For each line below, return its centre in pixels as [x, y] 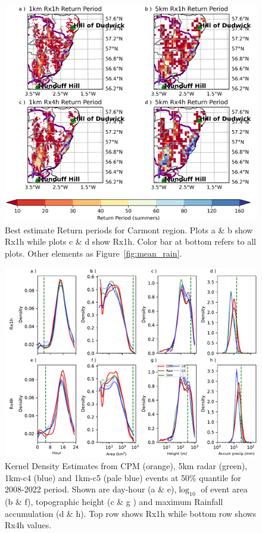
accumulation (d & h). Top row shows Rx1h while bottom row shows [131, 513]
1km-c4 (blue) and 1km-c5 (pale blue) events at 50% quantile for [123, 477]
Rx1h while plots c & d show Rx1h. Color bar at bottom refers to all [130, 241]
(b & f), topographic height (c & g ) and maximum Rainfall [114, 502]
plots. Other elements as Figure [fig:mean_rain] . [93, 253]
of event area [224, 489]
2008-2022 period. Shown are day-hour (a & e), [91, 489]
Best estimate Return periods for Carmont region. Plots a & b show [129, 229]
